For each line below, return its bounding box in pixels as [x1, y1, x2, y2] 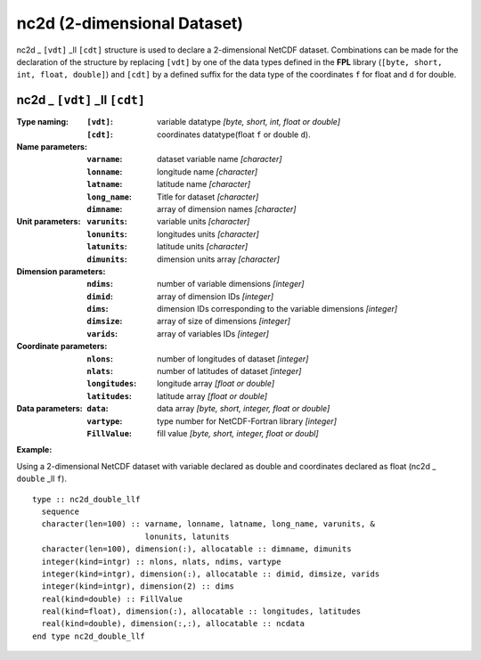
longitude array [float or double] [157, 379, 275, 389]
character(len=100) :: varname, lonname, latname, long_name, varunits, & [41, 519, 376, 529]
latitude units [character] [157, 241, 249, 252]
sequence [41, 506, 80, 517]
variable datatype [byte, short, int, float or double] [157, 117, 341, 127]
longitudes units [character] [157, 228, 260, 240]
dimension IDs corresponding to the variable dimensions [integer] [157, 304, 398, 314]
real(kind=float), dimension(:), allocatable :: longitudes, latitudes [41, 607, 362, 616]
